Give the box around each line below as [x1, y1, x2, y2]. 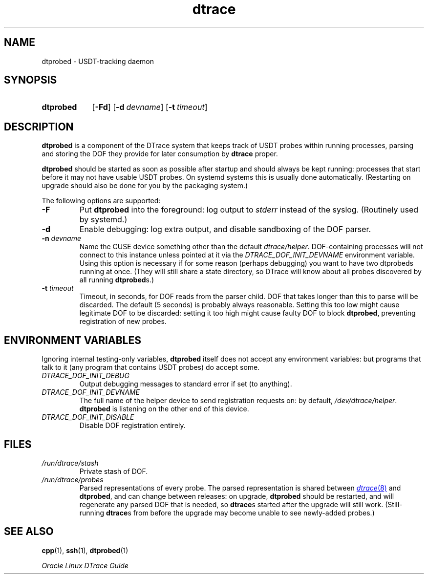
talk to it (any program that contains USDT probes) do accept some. [42, 363, 260, 372]
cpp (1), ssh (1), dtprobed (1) [42, 546, 128, 555]
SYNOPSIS [4, 74, 57, 86]
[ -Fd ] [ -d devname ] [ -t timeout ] [92, 102, 208, 112]
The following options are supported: [42, 196, 161, 205]
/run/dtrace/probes [42, 475, 104, 484]
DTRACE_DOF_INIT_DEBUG [42, 371, 129, 380]
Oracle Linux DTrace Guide [42, 561, 128, 570]
